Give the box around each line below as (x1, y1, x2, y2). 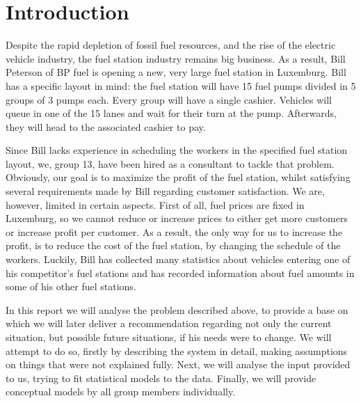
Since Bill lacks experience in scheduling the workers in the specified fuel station (6, 143, 348, 157)
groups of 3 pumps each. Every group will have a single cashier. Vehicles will (6, 92, 332, 106)
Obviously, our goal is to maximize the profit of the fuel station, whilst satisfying (6, 170, 351, 184)
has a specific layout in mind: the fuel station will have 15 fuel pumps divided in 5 (6, 78, 356, 93)
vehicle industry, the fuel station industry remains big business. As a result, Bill (6, 51, 346, 65)
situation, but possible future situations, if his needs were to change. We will (6, 330, 332, 344)
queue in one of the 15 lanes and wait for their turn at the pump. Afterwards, (6, 106, 337, 120)
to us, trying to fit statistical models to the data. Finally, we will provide (6, 370, 316, 385)
